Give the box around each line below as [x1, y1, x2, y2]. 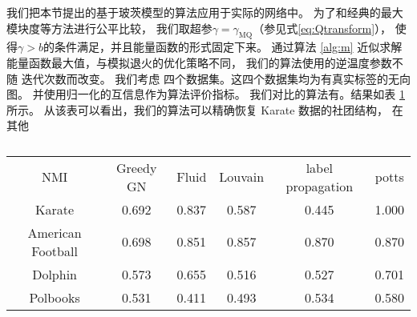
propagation [285, 176, 354, 195]
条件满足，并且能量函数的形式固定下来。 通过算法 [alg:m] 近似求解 [54, 38, 403, 55]
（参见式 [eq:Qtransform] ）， [253, 19, 392, 36]
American [27, 223, 82, 242]
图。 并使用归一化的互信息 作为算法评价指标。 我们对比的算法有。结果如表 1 [6, 86, 405, 102]
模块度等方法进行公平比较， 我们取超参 [6, 19, 213, 36]
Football [31, 241, 78, 260]
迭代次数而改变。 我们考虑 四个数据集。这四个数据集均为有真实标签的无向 [21, 70, 411, 86]
